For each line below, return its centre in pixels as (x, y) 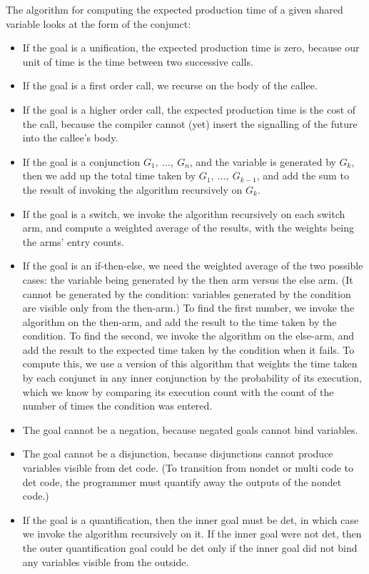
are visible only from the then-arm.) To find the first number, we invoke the (188, 308)
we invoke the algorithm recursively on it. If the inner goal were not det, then (192, 534)
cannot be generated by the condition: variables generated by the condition (187, 293)
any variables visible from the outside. (106, 561)
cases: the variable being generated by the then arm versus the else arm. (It (188, 279)
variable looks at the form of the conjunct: (98, 23)
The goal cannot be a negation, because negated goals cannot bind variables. (190, 429)
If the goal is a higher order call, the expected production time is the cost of (189, 109)
